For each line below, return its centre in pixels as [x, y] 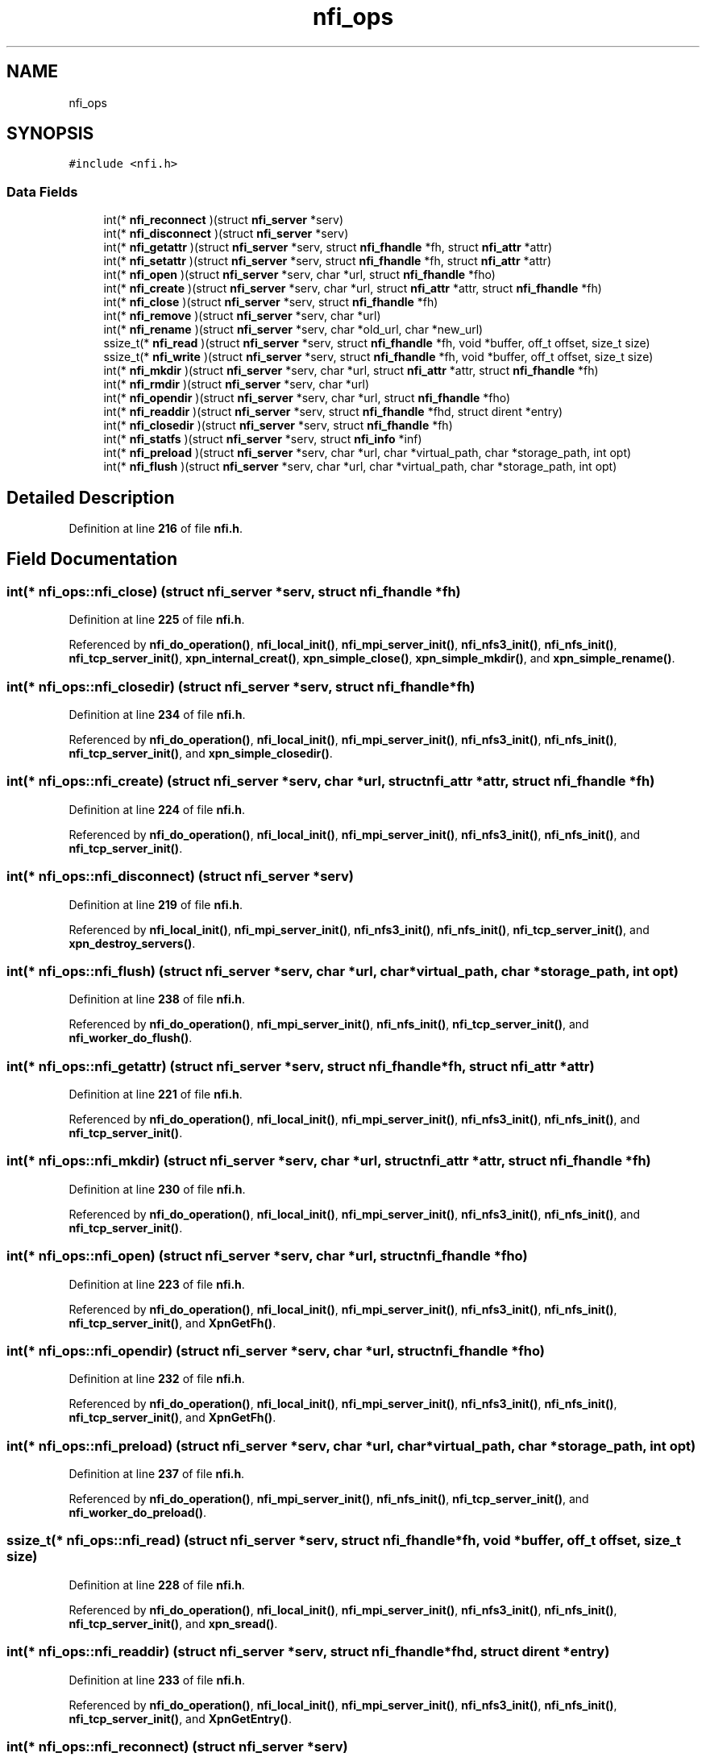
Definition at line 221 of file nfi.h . [156, 1094]
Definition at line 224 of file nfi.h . [157, 809]
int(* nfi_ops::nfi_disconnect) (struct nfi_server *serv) [180, 876]
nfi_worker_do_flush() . [131, 1038]
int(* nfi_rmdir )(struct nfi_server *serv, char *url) [237, 384]
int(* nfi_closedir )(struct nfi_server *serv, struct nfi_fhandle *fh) [278, 426]
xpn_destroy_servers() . [132, 943]
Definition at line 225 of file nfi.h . [157, 620]
